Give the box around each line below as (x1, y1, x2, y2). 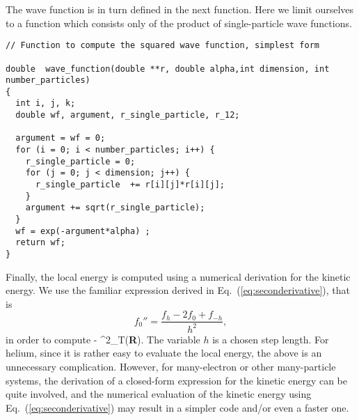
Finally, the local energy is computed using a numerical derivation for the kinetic (6, 269, 351, 283)
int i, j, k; (15, 98, 76, 109)
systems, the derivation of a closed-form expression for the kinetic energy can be (6, 373, 348, 387)
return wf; (15, 238, 65, 248)
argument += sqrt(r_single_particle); (25, 203, 205, 213)
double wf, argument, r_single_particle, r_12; (15, 110, 240, 120)
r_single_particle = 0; (25, 156, 136, 166)
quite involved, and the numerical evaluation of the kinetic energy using (6, 387, 312, 401)
